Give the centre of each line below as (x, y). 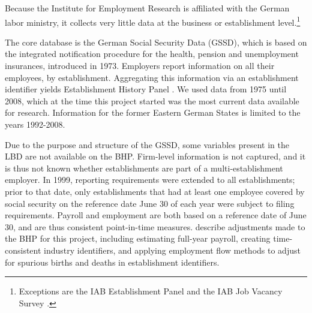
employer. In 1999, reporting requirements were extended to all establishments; (150, 180)
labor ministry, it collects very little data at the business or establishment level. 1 (153, 21)
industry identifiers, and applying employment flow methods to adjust (172, 250)
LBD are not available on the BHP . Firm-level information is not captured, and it (155, 156)
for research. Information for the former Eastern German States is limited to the (153, 112)
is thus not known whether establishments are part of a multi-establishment (144, 168)
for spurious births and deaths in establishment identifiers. (112, 262)
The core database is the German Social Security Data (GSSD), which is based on (156, 42)
